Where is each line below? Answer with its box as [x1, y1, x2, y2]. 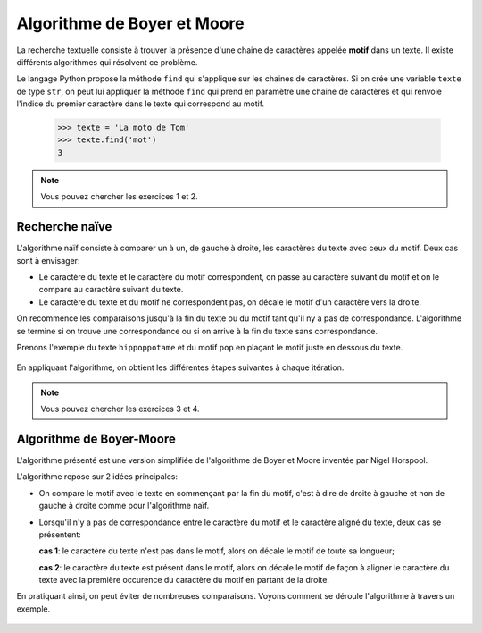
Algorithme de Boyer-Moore [16, 431, 176, 446]
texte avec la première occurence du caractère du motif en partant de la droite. [38, 575, 330, 586]
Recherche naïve [16, 219, 112, 234]
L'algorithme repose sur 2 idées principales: [16, 471, 179, 482]
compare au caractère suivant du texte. [38, 284, 184, 295]
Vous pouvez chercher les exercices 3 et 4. [40, 403, 200, 415]
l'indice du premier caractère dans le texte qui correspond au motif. [16, 98, 265, 109]
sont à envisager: [16, 255, 80, 266]
